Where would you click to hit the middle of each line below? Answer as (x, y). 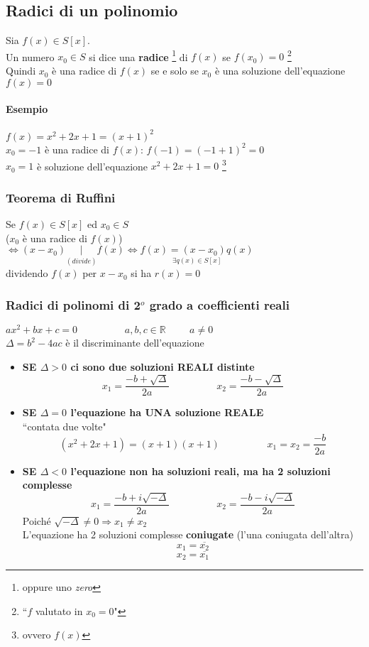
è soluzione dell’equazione (93, 166)
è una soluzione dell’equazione (280, 71)
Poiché (37, 520)
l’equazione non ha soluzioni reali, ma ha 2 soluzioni (200, 471)
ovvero (37, 635)
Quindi (21, 71)
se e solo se (175, 71)
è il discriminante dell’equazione (135, 343)
